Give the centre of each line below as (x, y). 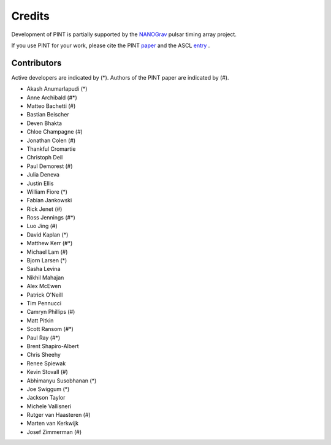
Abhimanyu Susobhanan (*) (62, 381)
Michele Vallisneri (49, 406)
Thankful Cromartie (51, 149)
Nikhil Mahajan (45, 277)
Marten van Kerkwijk (53, 424)
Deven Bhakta (44, 123)
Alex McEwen (44, 286)
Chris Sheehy (44, 355)
